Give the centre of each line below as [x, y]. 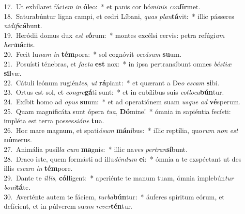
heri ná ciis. [20, 44]
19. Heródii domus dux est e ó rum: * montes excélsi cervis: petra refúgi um [114, 35]
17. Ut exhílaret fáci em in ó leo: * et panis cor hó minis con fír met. [102, 6]
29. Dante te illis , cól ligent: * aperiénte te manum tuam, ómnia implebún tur [119, 177]
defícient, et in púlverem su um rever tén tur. [68, 206]
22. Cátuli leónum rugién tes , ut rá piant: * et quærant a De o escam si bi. [112, 82]
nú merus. [18, 140]
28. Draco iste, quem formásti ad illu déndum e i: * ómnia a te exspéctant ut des [123, 158]
